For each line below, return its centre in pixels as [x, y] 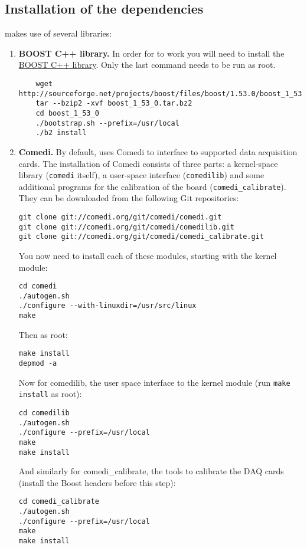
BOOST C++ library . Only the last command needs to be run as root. [147, 65]
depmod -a [38, 364]
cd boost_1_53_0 [67, 113]
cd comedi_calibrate [59, 502]
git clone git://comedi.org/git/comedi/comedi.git [120, 217]
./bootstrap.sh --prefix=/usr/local [107, 123]
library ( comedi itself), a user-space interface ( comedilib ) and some [141, 175]
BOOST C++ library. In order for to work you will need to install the [151, 53]
